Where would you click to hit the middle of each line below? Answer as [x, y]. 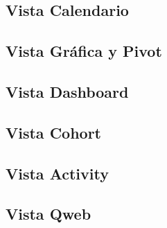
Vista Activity [57, 173]
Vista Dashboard [67, 91]
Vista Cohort [54, 132]
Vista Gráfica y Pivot [84, 51]
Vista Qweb [49, 214]
